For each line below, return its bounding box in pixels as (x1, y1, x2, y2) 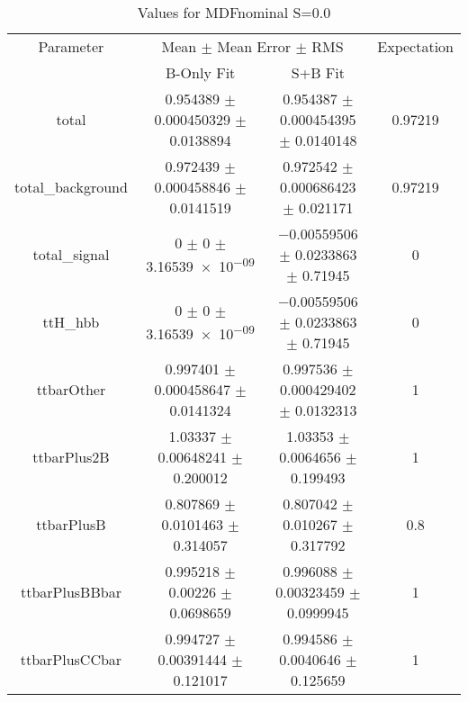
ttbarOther (36, 379, 106, 400)
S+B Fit (291, 62, 345, 83)
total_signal (32, 244, 110, 265)
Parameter (38, 36, 104, 57)
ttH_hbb (42, 311, 100, 332)
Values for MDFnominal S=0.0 (137, 2, 331, 22)
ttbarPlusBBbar (20, 581, 121, 602)
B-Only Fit (165, 62, 236, 83)
